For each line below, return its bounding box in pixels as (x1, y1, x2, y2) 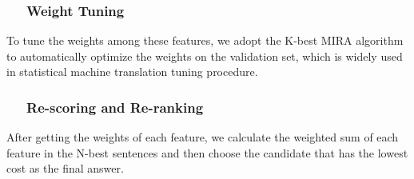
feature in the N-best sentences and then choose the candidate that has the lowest (6, 144, 408, 161)
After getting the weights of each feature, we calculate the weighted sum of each (6, 129, 399, 145)
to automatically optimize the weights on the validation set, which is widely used (6, 47, 403, 64)
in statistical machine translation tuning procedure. (6, 63, 258, 80)
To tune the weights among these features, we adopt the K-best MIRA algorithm (6, 32, 404, 49)
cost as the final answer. (6, 160, 124, 177)
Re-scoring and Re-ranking (26, 97, 204, 117)
